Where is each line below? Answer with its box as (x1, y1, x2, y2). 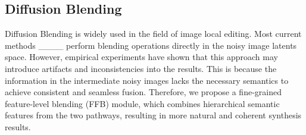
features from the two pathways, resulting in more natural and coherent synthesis (5, 109, 302, 121)
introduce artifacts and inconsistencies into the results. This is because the (5, 62, 277, 74)
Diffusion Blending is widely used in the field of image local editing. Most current (5, 27, 302, 40)
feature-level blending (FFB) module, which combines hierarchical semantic (5, 97, 280, 109)
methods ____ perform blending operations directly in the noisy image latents (5, 39, 297, 51)
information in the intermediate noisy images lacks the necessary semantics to (5, 74, 289, 86)
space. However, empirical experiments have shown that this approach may (5, 51, 278, 63)
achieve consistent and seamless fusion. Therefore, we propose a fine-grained (5, 86, 282, 98)
